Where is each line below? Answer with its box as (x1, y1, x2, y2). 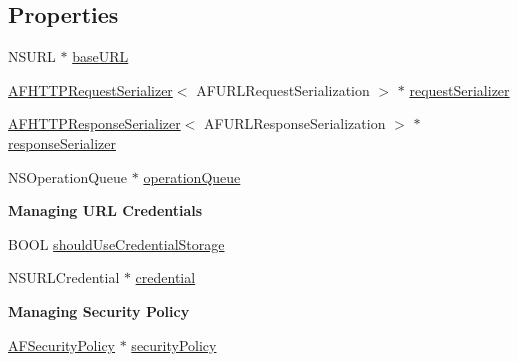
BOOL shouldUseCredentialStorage (8, 233, 225, 254)
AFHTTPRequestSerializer (8, 79, 173, 100)
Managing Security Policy (8, 300, 190, 321)
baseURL (72, 46, 129, 67)
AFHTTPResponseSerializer (8, 113, 181, 134)
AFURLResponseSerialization (204, 113, 386, 134)
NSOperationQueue (8, 166, 128, 187)
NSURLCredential (8, 267, 120, 288)
